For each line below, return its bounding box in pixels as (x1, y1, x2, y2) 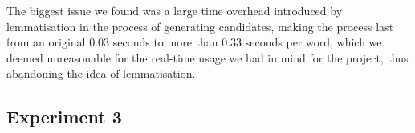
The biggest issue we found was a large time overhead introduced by (6, 2, 343, 18)
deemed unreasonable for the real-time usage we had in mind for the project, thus (6, 49, 409, 66)
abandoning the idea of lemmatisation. (6, 65, 196, 82)
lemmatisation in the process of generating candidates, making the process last (6, 18, 394, 34)
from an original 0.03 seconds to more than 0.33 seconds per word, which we (6, 34, 382, 50)
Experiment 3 (6, 104, 122, 129)
